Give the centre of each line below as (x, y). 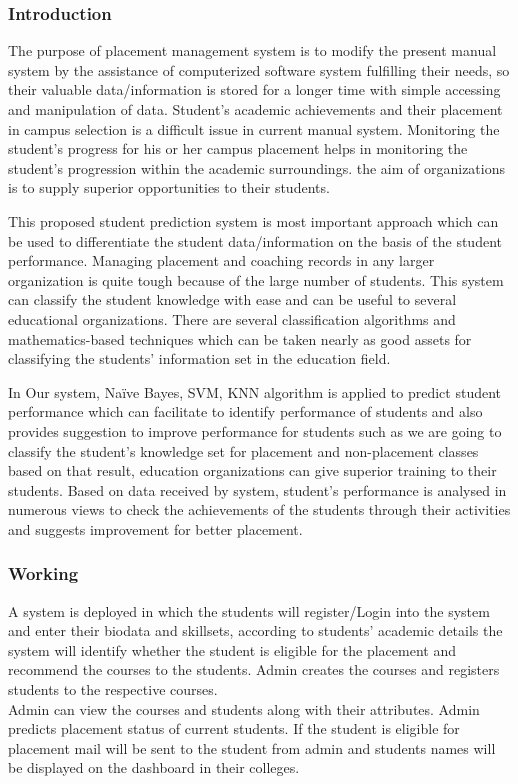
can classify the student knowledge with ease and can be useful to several (232, 299)
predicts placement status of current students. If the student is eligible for (234, 728)
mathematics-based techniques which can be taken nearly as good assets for (240, 338)
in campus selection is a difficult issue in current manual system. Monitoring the (254, 128)
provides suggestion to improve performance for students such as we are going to (255, 430)
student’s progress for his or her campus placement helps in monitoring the (238, 148)
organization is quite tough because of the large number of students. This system (256, 279)
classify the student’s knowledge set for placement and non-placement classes (243, 450)
